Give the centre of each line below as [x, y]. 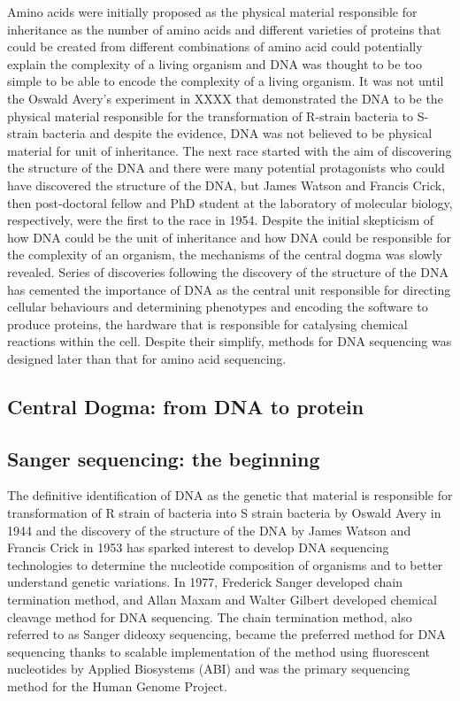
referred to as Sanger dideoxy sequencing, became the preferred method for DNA [227, 634]
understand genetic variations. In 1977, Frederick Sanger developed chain [205, 582]
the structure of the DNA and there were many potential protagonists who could [226, 168]
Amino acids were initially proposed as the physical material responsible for [212, 12]
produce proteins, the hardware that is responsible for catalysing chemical [207, 324]
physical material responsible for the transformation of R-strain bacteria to [210, 116]
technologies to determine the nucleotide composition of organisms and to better [225, 564]
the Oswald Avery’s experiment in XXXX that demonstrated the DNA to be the [225, 98]
